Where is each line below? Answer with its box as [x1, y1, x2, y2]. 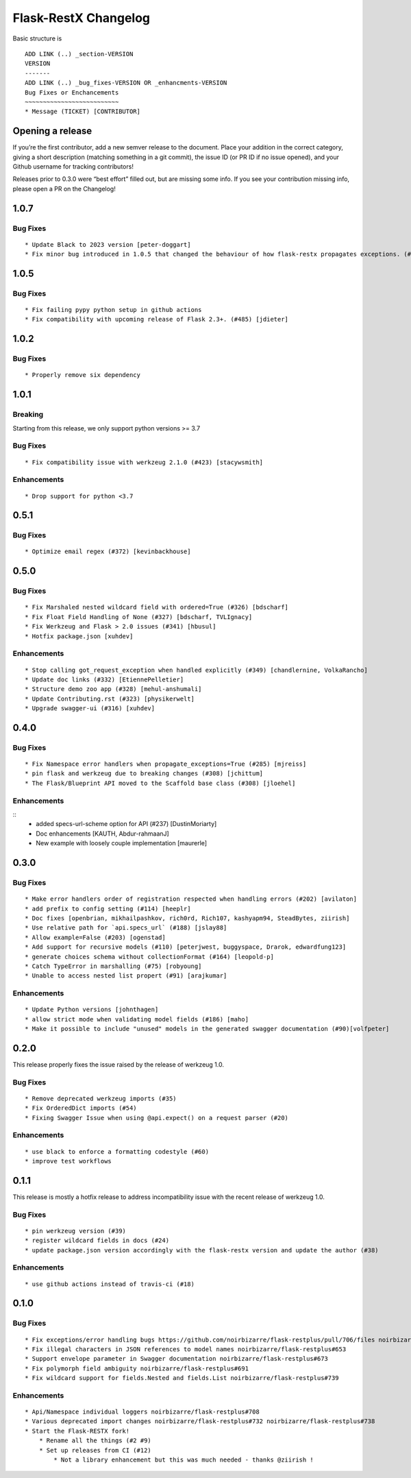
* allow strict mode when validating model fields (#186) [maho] [25, 1015, 249, 1023]
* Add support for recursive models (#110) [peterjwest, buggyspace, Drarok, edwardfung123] [25, 943, 347, 951]
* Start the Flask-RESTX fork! [25, 1427, 130, 1435]
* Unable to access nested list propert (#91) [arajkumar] [25, 972, 227, 980]
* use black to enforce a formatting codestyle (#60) [25, 1148, 209, 1155]
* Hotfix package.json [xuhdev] [25, 632, 134, 640]
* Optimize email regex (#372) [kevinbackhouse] [25, 548, 191, 555]
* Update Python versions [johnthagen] [25, 1006, 159, 1014]
